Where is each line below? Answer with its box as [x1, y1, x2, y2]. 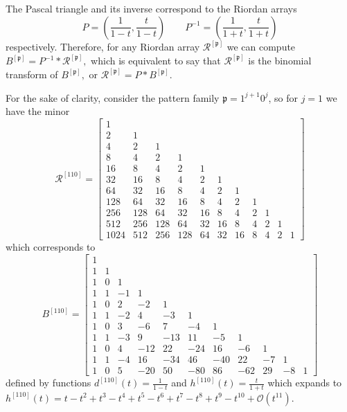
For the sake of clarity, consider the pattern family [6, 90, 220, 105]
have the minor [6, 104, 70, 118]
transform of [6, 67, 58, 82]
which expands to [267, 375, 342, 390]
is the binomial [248, 53, 312, 68]
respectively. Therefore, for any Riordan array [6, 39, 200, 54]
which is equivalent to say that [91, 53, 221, 68]
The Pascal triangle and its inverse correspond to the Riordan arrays [6, 1, 297, 15]
